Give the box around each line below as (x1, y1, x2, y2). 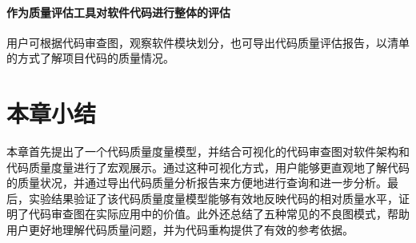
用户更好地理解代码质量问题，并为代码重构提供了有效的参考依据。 (6, 221, 354, 238)
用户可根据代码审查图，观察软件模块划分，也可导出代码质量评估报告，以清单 (6, 34, 410, 50)
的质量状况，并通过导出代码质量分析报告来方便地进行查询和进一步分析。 (6, 174, 387, 191)
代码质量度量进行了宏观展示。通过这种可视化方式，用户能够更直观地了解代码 (6, 158, 410, 175)
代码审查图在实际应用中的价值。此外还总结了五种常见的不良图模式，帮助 (28, 205, 410, 222)
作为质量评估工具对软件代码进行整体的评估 (6, 3, 230, 20)
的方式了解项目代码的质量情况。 (6, 50, 174, 66)
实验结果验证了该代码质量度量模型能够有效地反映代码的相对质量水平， (28, 189, 398, 206)
